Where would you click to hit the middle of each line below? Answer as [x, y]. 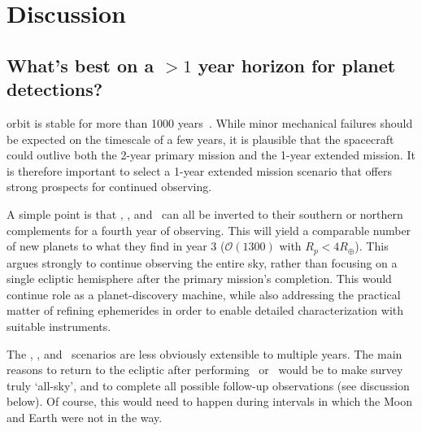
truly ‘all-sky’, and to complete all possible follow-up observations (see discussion [208, 385]
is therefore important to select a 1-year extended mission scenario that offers [199, 170]
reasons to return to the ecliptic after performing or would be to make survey [205, 370]
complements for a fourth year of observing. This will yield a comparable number [209, 230]
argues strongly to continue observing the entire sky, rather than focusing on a [202, 262]
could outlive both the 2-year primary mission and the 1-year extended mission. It [211, 155]
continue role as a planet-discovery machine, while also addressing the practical [204, 294]
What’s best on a [80, 65]
